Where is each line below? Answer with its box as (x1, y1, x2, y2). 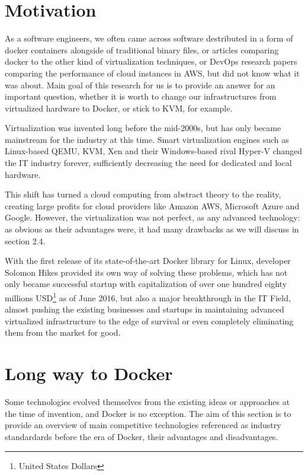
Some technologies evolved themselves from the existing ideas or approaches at (5, 396, 290, 408)
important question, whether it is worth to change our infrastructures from (5, 90, 277, 103)
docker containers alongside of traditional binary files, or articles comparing (5, 43, 279, 56)
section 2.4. (5, 234, 46, 247)
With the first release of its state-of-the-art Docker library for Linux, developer (5, 254, 291, 267)
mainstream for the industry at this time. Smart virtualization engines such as (5, 133, 289, 145)
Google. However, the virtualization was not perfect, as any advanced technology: (5, 211, 300, 224)
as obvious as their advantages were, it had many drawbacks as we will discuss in (5, 223, 299, 235)
